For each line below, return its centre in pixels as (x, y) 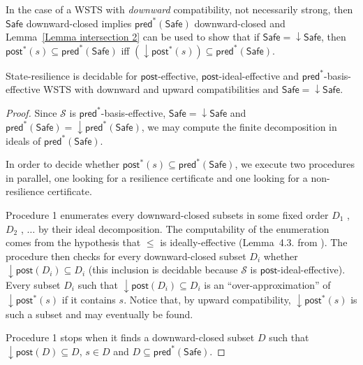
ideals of (23, 140)
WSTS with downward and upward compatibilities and (161, 89)
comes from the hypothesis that (73, 242)
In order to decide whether (63, 164)
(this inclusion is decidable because (163, 270)
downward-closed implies (79, 23)
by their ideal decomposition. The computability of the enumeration (184, 228)
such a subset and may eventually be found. (99, 314)
